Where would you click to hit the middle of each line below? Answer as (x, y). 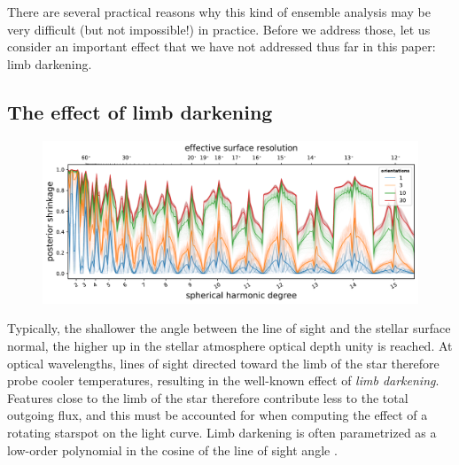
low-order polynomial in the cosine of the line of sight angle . (172, 449)
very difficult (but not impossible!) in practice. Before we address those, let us (219, 29)
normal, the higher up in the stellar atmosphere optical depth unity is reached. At (230, 346)
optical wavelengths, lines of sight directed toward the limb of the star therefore (223, 363)
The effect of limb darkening (140, 111)
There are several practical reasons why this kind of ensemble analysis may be (219, 12)
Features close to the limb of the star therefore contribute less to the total (208, 397)
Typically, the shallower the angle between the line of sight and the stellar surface (229, 328)
